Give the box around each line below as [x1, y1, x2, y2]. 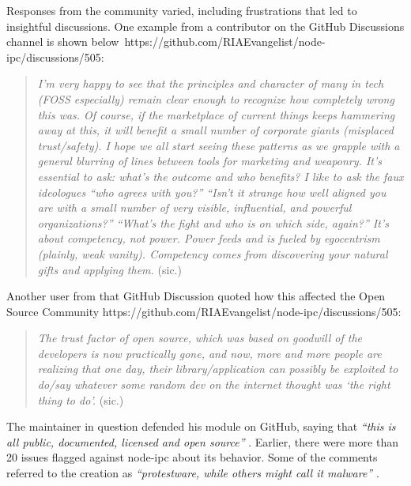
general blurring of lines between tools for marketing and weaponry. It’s [37, 153, 382, 169]
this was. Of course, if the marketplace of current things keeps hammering [37, 106, 395, 122]
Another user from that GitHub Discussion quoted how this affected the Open [6, 288, 386, 304]
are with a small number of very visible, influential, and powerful [37, 199, 352, 216]
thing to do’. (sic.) [37, 391, 124, 408]
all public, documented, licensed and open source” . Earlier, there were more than [6, 433, 399, 450]
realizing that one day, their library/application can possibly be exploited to [37, 360, 398, 377]
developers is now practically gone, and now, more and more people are [37, 345, 382, 361]
